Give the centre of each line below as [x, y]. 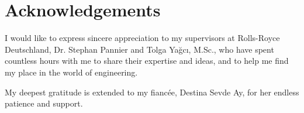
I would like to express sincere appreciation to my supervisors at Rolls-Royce [142, 38]
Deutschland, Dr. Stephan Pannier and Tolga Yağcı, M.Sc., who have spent [139, 49]
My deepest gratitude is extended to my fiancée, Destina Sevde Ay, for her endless [152, 92]
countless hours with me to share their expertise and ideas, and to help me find [147, 61]
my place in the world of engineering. [71, 72]
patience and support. [44, 103]
